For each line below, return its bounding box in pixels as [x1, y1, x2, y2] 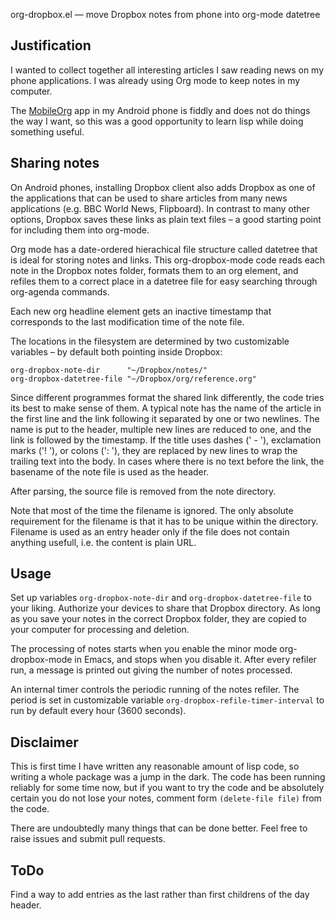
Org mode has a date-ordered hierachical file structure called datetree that [10, 243, 318, 255]
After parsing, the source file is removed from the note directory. [10, 485, 277, 497]
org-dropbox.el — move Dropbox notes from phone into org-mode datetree [10, 9, 321, 20]
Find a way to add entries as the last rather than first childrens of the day [10, 889, 310, 901]
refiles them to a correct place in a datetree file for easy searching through [10, 275, 318, 287]
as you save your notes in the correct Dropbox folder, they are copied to [10, 613, 307, 625]
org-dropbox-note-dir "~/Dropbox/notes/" [10, 365, 208, 375]
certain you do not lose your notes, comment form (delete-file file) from [10, 792, 322, 804]
